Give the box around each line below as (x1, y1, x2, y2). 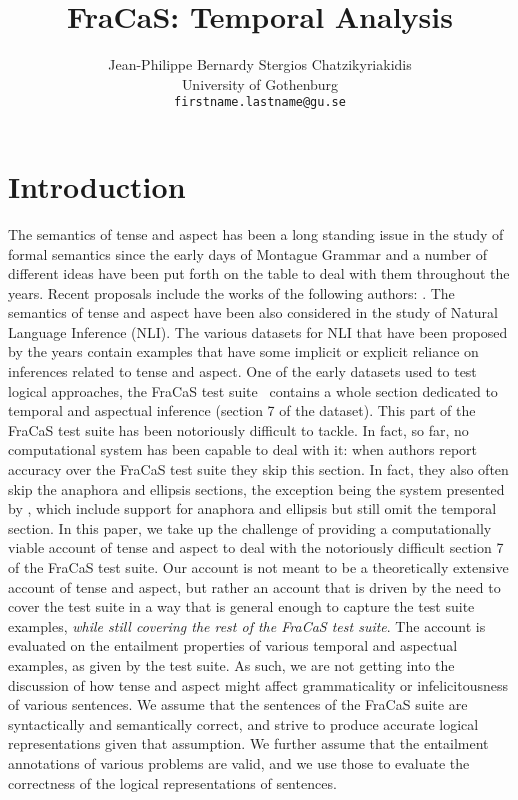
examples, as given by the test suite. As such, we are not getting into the (8, 654, 455, 675)
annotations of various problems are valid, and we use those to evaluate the (8, 752, 470, 773)
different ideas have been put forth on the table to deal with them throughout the (8, 263, 510, 284)
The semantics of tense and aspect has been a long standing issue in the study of (8, 223, 504, 244)
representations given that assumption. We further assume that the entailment (8, 733, 489, 754)
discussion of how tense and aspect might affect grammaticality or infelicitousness (8, 674, 508, 695)
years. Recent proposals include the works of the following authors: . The (8, 282, 455, 303)
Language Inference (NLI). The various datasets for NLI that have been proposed (8, 321, 508, 342)
